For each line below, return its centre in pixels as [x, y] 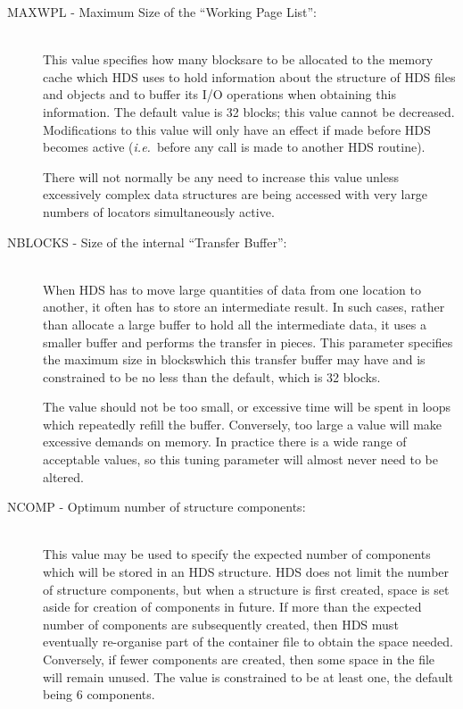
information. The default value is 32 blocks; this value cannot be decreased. [249, 111]
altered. [63, 476]
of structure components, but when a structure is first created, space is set [246, 589]
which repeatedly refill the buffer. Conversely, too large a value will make [243, 424]
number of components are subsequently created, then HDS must [221, 624]
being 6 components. [99, 694]
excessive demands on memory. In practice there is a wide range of [225, 442]
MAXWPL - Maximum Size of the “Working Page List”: [162, 12]
